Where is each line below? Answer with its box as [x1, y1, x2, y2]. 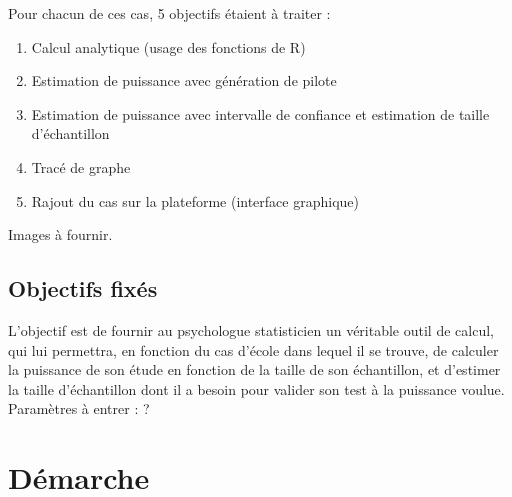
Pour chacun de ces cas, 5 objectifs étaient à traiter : [8, 3, 331, 23]
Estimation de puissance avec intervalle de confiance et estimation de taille [31, 103, 490, 124]
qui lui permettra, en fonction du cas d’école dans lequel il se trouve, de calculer [8, 339, 499, 360]
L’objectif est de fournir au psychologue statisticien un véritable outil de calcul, [8, 319, 494, 340]
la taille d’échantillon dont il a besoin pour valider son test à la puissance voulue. [8, 378, 505, 399]
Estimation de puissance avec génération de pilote [31, 70, 337, 91]
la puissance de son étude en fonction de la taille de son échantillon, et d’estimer [8, 359, 501, 380]
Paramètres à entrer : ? [8, 398, 150, 419]
